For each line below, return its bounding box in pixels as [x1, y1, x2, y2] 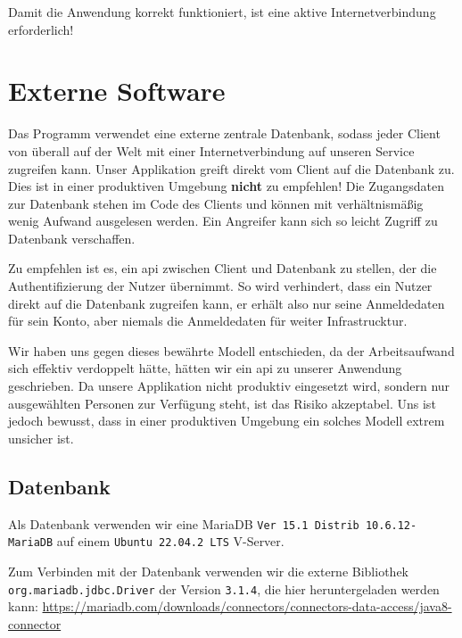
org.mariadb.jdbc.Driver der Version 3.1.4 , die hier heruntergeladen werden [8, 579, 440, 598]
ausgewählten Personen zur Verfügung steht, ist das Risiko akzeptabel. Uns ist [8, 394, 436, 412]
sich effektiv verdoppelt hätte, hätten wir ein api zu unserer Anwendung [8, 359, 402, 377]
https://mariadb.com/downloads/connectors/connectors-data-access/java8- [42, 597, 452, 616]
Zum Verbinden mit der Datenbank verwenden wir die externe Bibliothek [8, 561, 408, 580]
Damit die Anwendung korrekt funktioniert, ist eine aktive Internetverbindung [8, 3, 436, 21]
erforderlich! [8, 20, 74, 38]
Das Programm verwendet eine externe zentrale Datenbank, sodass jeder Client [8, 124, 441, 143]
